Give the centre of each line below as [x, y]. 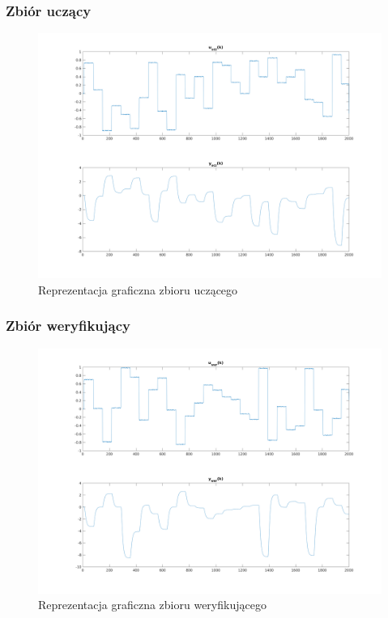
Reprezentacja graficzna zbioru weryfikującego [152, 605]
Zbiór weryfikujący [68, 326]
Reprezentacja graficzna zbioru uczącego [138, 289]
